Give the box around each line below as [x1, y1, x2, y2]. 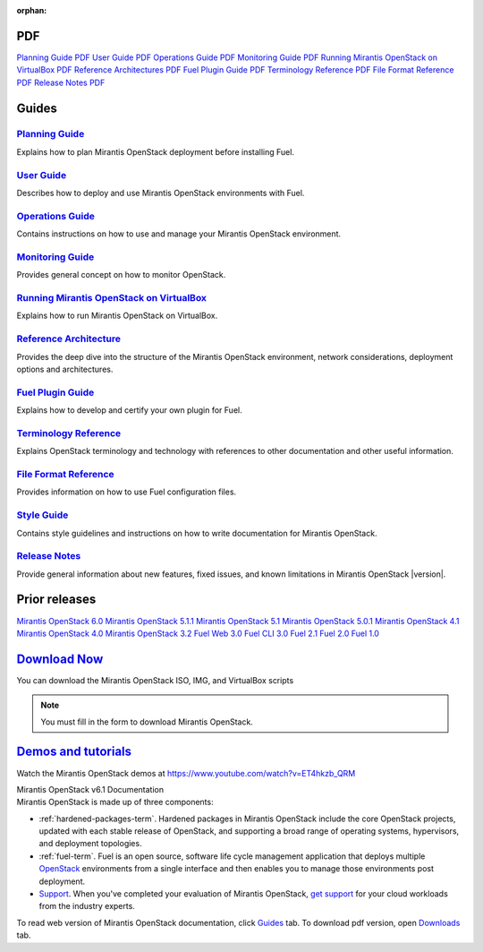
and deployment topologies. [38, 838, 142, 849]
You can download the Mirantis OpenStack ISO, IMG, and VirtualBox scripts [16, 674, 294, 685]
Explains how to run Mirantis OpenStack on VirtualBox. [16, 310, 218, 322]
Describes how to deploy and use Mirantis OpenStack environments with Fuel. [16, 187, 305, 198]
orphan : [16, 5, 47, 15]
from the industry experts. [38, 901, 136, 912]
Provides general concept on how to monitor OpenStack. [16, 270, 226, 280]
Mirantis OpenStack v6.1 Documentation [16, 784, 165, 794]
